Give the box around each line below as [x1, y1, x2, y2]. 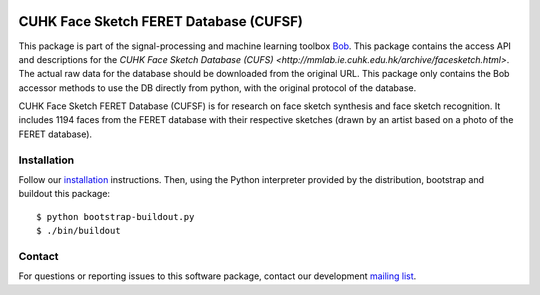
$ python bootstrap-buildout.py [36, 211, 195, 222]
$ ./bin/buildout [36, 225, 121, 237]
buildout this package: [18, 188, 110, 200]
